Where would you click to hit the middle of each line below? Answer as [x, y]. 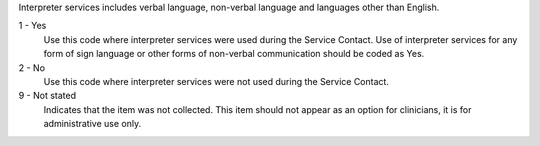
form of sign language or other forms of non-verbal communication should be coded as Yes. [234, 54]
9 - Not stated [47, 96]
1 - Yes [32, 26]
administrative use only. [92, 124]
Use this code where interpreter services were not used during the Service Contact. [216, 81]
